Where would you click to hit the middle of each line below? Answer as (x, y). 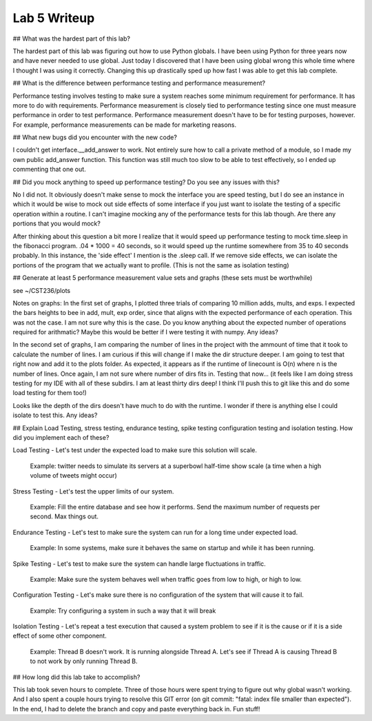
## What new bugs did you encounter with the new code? (95, 137)
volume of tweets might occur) (73, 476)
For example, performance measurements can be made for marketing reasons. (125, 125)
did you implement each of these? (61, 437)
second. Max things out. (64, 516)
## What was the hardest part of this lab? (72, 39)
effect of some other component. (60, 636)
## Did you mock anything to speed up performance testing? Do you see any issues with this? (146, 182)
